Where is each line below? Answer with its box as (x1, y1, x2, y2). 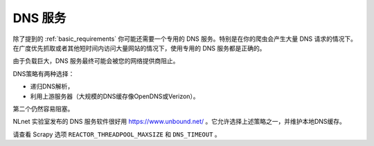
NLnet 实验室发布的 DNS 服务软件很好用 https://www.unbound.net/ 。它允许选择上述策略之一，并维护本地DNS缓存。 (12, 118, 346, 126)
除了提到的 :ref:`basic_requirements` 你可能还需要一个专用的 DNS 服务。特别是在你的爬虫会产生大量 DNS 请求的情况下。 (12, 35, 357, 43)
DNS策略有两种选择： (12, 69, 75, 77)
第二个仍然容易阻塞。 (12, 104, 74, 113)
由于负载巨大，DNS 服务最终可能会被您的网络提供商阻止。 (12, 57, 179, 65)
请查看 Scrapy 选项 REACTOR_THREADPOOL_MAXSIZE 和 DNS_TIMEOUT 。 (12, 130, 221, 138)
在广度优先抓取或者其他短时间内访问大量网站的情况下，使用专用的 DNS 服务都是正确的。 (12, 44, 266, 52)
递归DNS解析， (30, 82, 74, 91)
